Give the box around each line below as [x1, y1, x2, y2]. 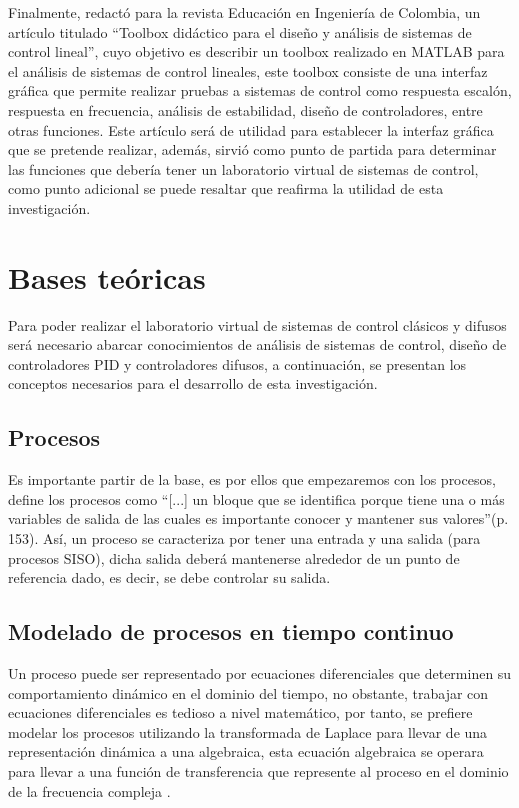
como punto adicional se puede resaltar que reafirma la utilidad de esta [8, 178, 444, 199]
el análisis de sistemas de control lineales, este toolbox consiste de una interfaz [8, 60, 488, 81]
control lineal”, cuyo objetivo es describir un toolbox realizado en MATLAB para [8, 41, 505, 62]
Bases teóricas [8, 256, 206, 297]
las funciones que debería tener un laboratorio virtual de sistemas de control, [8, 158, 479, 179]
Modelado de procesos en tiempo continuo [8, 616, 454, 647]
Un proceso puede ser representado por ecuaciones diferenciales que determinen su [8, 663, 512, 683]
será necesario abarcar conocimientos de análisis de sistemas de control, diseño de [8, 334, 507, 355]
